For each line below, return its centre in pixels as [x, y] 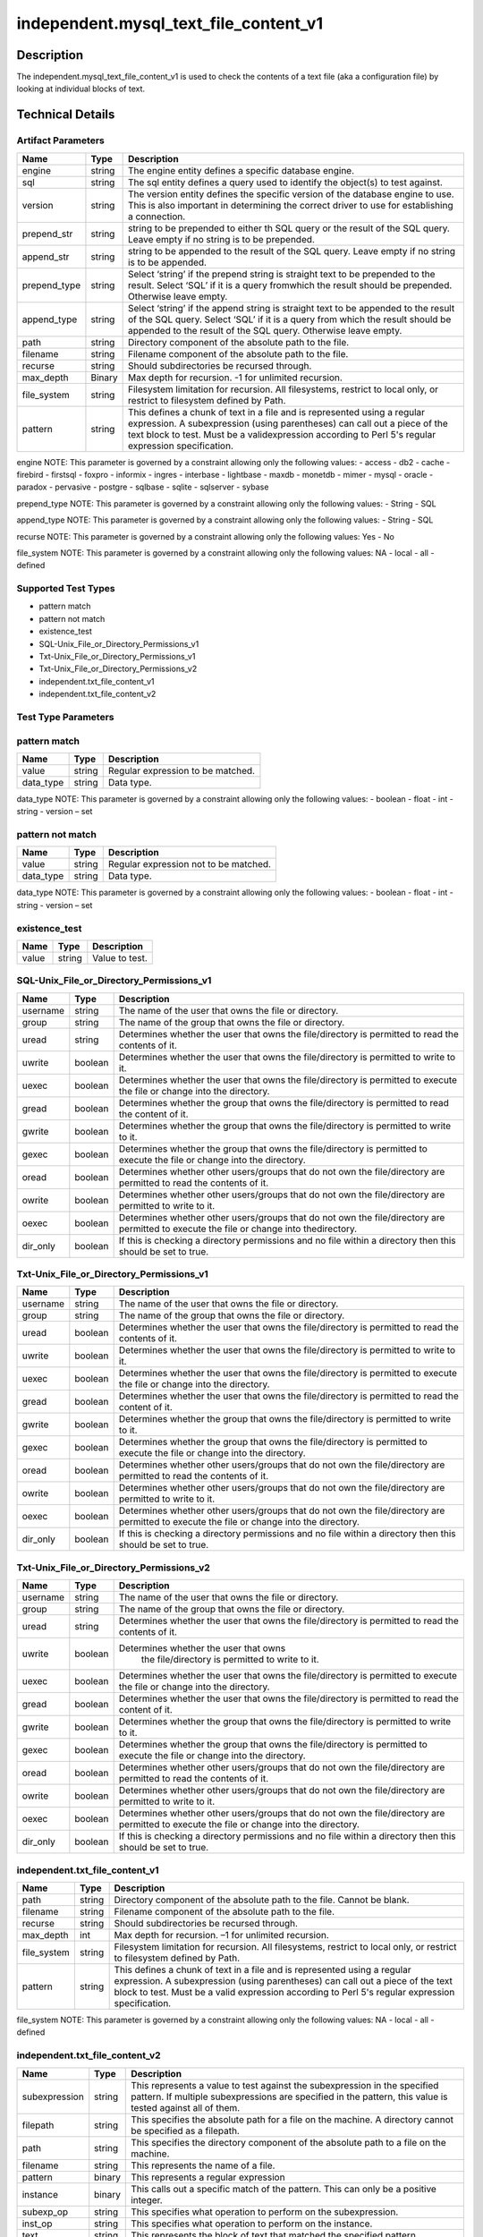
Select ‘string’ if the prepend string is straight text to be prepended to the [281, 274]
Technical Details [66, 115]
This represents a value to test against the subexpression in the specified [285, 2085]
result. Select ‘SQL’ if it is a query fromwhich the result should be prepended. [290, 285]
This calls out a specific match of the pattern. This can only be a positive [284, 2189]
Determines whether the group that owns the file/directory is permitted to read [284, 1102]
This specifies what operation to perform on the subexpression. [265, 2212]
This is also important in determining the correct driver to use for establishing [290, 205]
